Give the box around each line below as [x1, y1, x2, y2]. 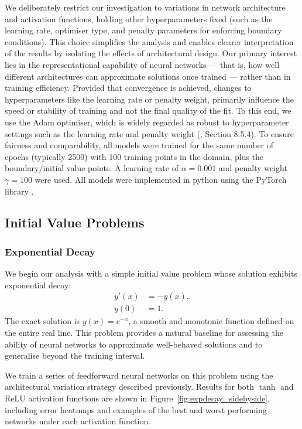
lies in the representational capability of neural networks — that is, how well [5, 58, 280, 70]
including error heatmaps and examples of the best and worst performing [5, 403, 267, 416]
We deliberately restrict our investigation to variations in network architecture [5, 1, 286, 13]
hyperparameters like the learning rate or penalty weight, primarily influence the [5, 93, 294, 105]
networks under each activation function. [5, 415, 151, 427]
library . [5, 185, 34, 197]
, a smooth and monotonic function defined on [128, 315, 294, 327]
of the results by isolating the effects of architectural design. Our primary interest [5, 47, 297, 59]
